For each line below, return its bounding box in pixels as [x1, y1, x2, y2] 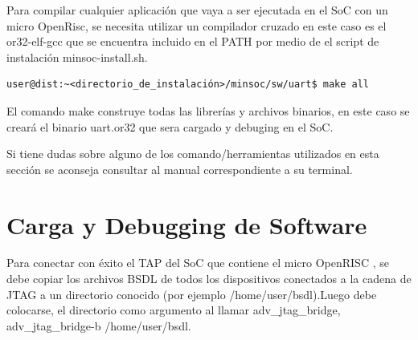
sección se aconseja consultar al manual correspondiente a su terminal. [6, 160, 353, 177]
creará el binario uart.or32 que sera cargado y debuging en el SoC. [6, 118, 334, 135]
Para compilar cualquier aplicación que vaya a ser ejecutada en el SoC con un [6, 2, 388, 18]
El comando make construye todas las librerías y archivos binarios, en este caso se [6, 102, 410, 119]
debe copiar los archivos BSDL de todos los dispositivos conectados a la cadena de [6, 270, 412, 287]
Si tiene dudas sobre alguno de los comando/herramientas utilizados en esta [6, 145, 379, 162]
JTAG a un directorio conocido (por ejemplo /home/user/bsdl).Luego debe [6, 285, 377, 302]
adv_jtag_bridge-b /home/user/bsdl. [6, 317, 191, 334]
